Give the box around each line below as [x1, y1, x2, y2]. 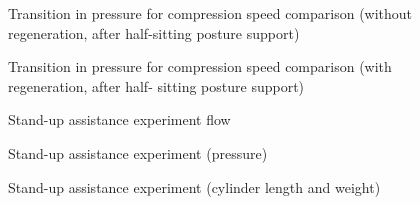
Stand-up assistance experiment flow [8, 109, 231, 130]
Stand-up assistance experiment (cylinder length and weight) [8, 176, 381, 197]
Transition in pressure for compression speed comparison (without [8, 3, 413, 23]
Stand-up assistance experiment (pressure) [8, 142, 268, 163]
